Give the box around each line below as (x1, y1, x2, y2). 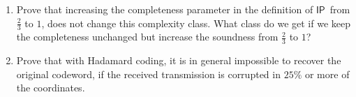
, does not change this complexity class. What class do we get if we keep (41, 15, 351, 30)
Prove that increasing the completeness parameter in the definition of (16, 2, 313, 16)
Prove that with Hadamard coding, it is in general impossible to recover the (16, 53, 341, 68)
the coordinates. (16, 80, 85, 95)
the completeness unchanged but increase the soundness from (16, 29, 279, 44)
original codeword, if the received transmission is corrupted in (16, 66, 281, 81)
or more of (304, 66, 350, 81)
